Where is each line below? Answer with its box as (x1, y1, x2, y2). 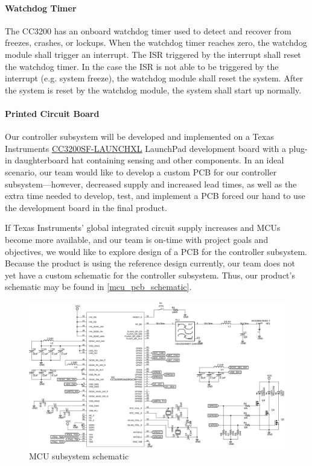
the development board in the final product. (5, 201, 167, 213)
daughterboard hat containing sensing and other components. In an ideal (14, 154, 284, 166)
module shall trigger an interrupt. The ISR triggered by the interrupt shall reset (5, 48, 301, 60)
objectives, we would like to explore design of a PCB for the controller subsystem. (5, 245, 308, 257)
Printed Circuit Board (5, 107, 100, 119)
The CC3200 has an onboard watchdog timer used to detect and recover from (5, 24, 291, 37)
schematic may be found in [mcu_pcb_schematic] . (5, 280, 192, 293)
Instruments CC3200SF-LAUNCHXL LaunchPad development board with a (5, 142, 286, 154)
